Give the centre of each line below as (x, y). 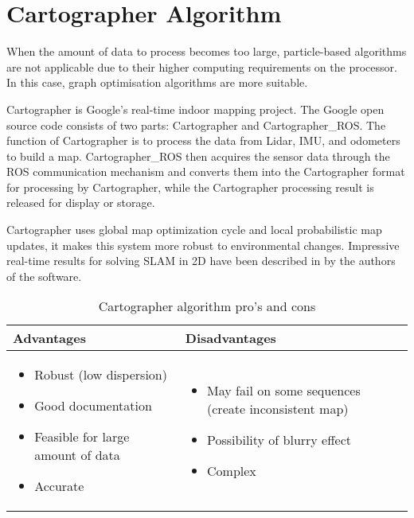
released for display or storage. (81, 203)
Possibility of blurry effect (279, 439)
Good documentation (93, 406)
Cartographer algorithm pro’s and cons (207, 306)
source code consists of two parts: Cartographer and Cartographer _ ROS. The (196, 125)
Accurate (59, 486)
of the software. (44, 276)
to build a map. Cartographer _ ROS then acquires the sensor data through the (198, 156)
